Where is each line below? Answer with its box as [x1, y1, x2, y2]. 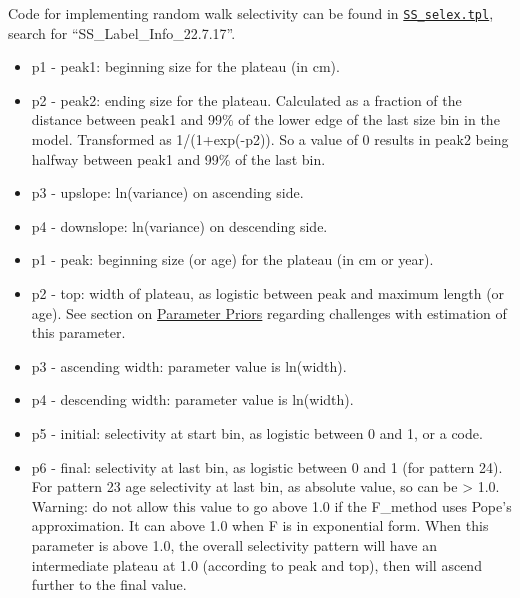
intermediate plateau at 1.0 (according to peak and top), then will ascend [31, 554, 482, 575]
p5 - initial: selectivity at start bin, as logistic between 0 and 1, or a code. [31, 422, 483, 443]
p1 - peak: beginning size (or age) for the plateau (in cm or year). [31, 249, 434, 270]
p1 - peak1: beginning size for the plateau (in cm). [31, 56, 340, 77]
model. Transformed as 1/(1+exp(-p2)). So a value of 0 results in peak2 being [31, 129, 509, 150]
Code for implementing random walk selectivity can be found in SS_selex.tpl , [8, 3, 494, 23]
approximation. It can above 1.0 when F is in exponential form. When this [31, 515, 489, 536]
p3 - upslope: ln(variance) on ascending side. [31, 182, 304, 203]
